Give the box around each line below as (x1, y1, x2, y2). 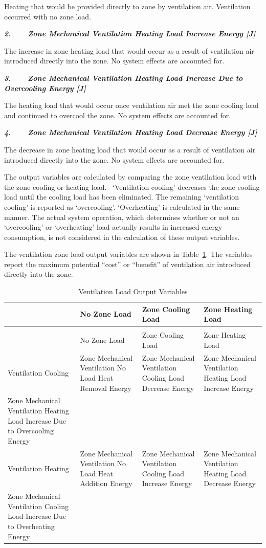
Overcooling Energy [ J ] (4, 82, 86, 93)
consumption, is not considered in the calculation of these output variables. (4, 231, 240, 242)
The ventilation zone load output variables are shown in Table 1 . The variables (4, 249, 253, 259)
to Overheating (8, 521, 55, 532)
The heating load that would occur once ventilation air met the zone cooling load (4, 100, 259, 111)
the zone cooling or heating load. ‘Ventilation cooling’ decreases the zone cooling (4, 181, 260, 192)
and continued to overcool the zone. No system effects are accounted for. (4, 109, 231, 120)
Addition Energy (80, 478, 132, 489)
